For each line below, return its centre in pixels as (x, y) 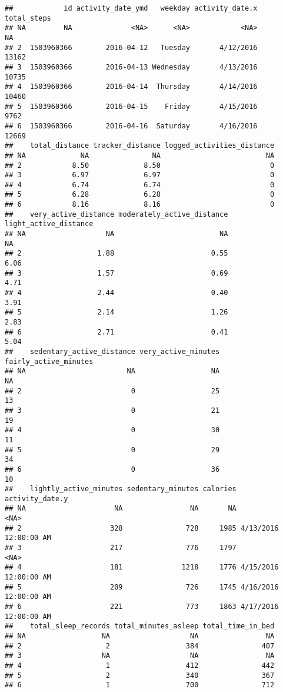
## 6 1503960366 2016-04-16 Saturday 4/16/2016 (131, 126)
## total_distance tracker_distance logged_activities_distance (140, 146)
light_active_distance (49, 224)
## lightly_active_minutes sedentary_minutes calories (121, 489)
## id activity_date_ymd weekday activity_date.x (131, 8)
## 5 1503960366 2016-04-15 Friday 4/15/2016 (131, 106)
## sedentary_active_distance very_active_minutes (112, 351)
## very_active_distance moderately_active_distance (116, 214)
